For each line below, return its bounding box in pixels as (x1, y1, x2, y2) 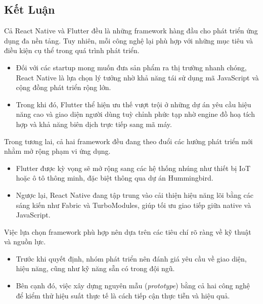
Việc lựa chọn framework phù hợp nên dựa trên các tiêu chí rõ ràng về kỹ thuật (4, 226, 251, 237)
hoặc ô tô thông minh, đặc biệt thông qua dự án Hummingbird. (16, 172, 213, 183)
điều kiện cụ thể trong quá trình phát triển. (4, 45, 140, 56)
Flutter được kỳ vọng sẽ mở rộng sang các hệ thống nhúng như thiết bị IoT (16, 162, 251, 173)
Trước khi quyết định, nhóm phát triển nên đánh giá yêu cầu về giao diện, (16, 253, 247, 264)
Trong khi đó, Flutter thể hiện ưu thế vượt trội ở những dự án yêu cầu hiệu (16, 99, 251, 109)
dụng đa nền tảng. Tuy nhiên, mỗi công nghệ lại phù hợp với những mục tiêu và (4, 35, 253, 46)
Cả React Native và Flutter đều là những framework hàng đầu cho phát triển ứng (4, 25, 258, 36)
